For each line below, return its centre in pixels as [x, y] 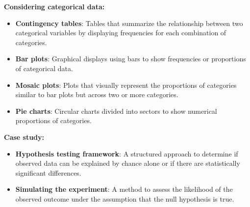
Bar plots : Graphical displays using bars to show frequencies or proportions [131, 59]
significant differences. [48, 172]
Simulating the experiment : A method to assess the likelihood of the [124, 189]
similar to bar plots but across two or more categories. [97, 94]
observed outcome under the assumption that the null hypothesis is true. [125, 198]
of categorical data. [44, 68]
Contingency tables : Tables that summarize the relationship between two [129, 23]
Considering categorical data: [54, 6]
